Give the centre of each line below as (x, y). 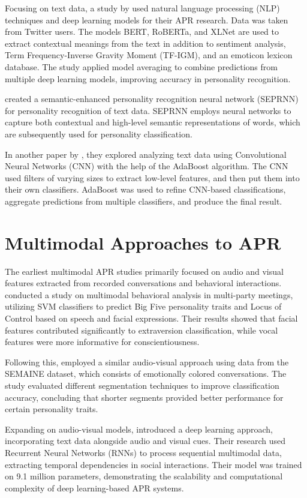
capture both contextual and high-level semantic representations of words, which (153, 122)
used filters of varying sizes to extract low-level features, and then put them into (152, 177)
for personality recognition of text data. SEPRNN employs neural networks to (148, 110)
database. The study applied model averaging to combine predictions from (141, 66)
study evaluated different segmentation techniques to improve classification (142, 385)
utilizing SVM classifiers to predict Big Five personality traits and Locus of (143, 306)
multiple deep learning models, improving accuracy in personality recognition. (148, 78)
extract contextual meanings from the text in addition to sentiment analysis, (145, 43)
